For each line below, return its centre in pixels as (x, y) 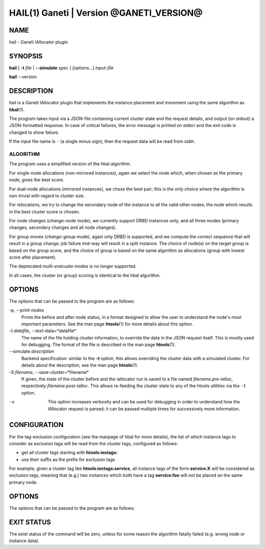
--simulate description (32, 351)
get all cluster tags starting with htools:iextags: (69, 453)
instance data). (24, 541)
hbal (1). (17, 109)
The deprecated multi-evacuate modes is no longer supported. (73, 266)
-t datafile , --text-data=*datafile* (43, 331)
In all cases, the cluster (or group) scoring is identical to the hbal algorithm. (85, 275)
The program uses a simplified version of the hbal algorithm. (70, 164)
